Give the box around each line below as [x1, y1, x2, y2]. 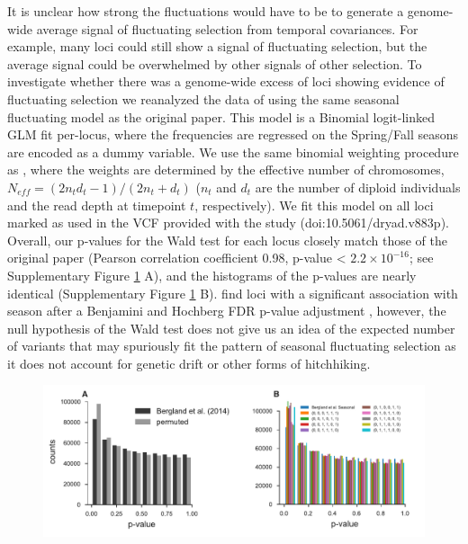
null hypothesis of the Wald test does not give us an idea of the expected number [7, 318, 455, 337]
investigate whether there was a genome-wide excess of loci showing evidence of [7, 72, 445, 91]
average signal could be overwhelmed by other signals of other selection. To [7, 54, 422, 73]
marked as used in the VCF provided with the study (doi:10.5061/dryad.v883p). [7, 213, 449, 232]
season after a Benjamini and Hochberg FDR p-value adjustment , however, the [7, 301, 446, 320]
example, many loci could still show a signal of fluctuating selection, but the [7, 37, 427, 56]
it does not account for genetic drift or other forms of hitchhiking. [7, 353, 371, 372]
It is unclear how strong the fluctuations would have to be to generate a [7, 2, 404, 20]
